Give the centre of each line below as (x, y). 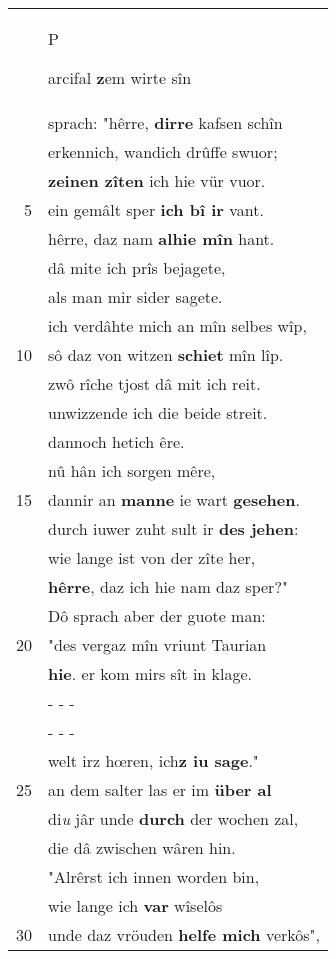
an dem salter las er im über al (160, 789)
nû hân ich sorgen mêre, (132, 470)
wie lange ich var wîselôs (135, 905)
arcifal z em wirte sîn (120, 77)
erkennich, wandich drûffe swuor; (163, 151)
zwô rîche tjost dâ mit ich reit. (154, 383)
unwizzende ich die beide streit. (158, 412)
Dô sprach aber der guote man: (157, 615)
